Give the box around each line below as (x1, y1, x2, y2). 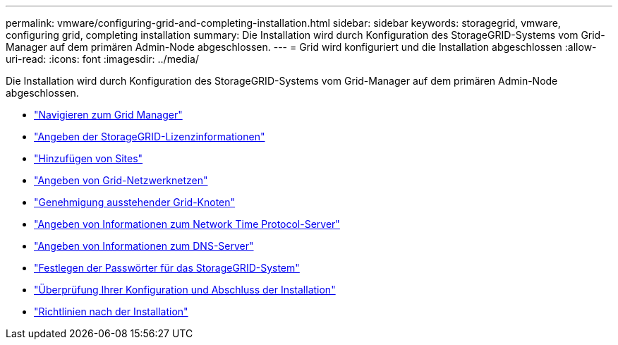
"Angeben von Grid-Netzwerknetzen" (34, 174, 208, 186)
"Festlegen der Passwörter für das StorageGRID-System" (34, 262, 300, 274)
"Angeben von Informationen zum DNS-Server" (34, 240, 254, 252)
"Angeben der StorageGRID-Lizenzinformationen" (34, 131, 265, 143)
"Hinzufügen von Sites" (34, 152, 143, 164)
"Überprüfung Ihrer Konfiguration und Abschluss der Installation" (34, 284, 336, 296)
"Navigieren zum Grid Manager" (34, 109, 183, 121)
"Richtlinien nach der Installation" (34, 305, 188, 317)
